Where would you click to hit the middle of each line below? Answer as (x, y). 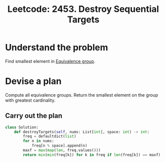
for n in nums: (39, 141)
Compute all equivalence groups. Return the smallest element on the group (82, 95)
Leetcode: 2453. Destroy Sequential (83, 9)
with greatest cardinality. (30, 100)
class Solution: (22, 127)
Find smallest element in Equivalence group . (50, 61)
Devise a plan (33, 81)
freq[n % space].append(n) (59, 146)
